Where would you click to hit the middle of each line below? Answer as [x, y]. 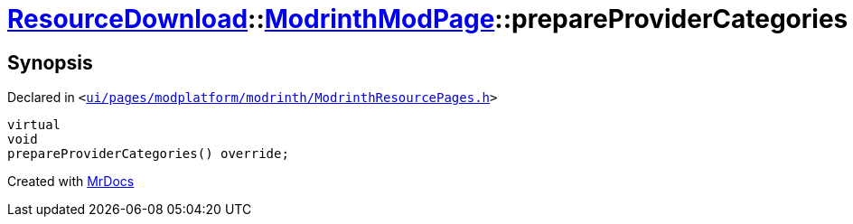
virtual [34, 125]
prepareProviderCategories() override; [148, 154]
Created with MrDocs [71, 182]
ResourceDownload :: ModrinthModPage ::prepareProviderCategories [428, 19]
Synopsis [50, 62]
